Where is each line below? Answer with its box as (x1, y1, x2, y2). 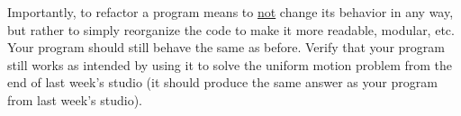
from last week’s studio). (7, 90, 142, 109)
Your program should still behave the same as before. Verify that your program (7, 38, 445, 57)
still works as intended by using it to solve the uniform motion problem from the (7, 55, 453, 74)
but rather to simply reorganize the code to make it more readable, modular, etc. (7, 20, 455, 39)
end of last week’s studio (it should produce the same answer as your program (7, 73, 438, 92)
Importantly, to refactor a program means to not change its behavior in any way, (7, 3, 454, 21)
